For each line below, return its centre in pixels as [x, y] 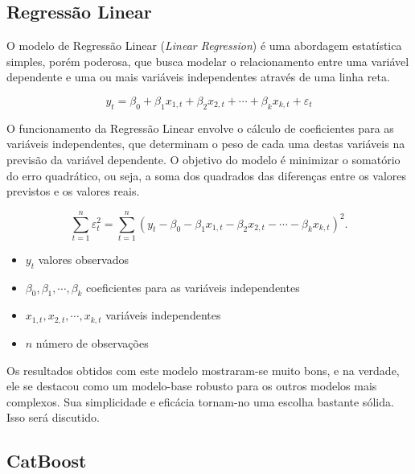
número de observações [92, 342]
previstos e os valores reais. [73, 191]
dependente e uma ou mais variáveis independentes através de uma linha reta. [198, 77]
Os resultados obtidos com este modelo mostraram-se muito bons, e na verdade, [203, 370]
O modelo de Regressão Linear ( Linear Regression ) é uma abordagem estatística [204, 45]
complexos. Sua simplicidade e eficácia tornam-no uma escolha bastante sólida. [200, 401]
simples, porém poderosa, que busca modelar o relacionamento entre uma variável [208, 61]
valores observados [83, 259]
